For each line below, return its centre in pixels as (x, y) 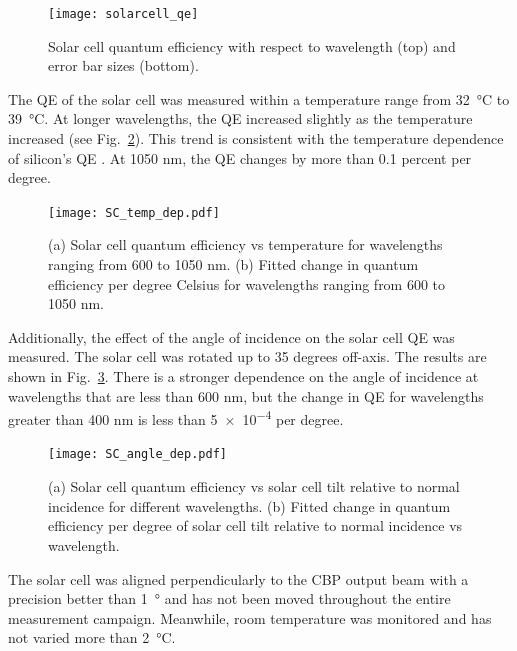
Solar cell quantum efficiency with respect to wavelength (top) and (252, 45)
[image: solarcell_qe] (123, 14)
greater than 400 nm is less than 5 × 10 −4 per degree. (176, 417)
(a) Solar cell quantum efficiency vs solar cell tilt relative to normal (254, 486)
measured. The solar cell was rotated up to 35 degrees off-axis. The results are (247, 356)
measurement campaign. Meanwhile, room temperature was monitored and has (250, 617)
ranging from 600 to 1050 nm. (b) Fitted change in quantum (233, 264)
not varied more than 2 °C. (92, 637)
